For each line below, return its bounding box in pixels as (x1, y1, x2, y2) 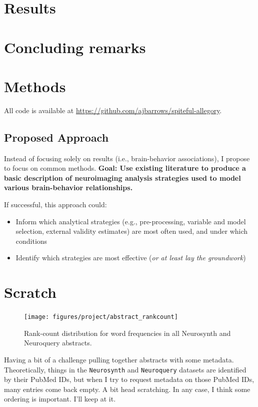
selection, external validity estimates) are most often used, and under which (15, 226, 248, 236)
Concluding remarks (4, 37, 146, 57)
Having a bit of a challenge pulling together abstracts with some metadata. (4, 354, 234, 364)
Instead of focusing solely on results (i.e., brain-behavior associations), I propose (4, 153, 250, 163)
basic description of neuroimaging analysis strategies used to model (4, 172, 241, 183)
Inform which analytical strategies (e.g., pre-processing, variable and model (15, 216, 246, 226)
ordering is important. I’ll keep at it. (4, 393, 116, 404)
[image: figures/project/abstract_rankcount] (24, 313, 178, 321)
